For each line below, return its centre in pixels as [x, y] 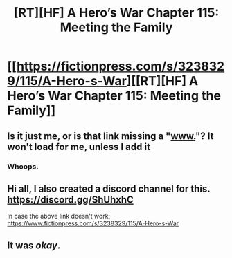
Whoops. [23, 166]
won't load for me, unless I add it [79, 147]
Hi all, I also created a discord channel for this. [109, 188]
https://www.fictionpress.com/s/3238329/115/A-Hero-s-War [93, 223]
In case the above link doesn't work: [59, 216]
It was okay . [34, 245]
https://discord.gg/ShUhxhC [70, 200]
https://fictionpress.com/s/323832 [121, 66]
